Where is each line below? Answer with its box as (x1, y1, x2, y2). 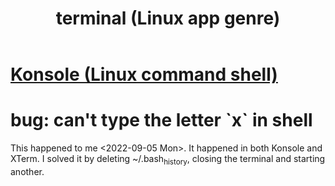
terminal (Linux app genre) (55, 7, 281, 30)
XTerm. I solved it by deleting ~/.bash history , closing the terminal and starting (10, 153, 326, 167)
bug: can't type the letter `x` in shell (10, 109, 313, 132)
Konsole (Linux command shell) (10, 63, 278, 86)
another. (10, 165, 45, 177)
